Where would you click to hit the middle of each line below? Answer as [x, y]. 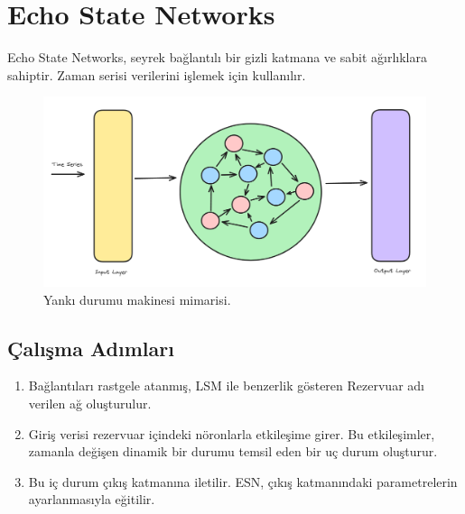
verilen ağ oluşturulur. [90, 404]
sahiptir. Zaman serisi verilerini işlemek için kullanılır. [157, 74]
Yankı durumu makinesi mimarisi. [137, 299]
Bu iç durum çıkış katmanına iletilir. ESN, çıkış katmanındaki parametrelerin [243, 481]
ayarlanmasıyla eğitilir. [92, 499]
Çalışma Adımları [91, 348]
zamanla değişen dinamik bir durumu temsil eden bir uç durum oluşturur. [233, 451]
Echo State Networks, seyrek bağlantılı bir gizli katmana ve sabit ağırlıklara [217, 57]
